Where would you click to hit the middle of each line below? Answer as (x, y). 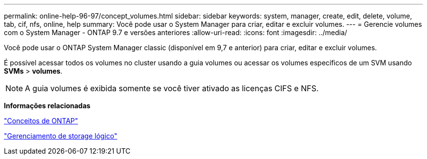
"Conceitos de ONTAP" (41, 121)
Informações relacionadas (47, 106)
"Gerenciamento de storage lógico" (61, 136)
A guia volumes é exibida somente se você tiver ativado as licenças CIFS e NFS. (172, 88)
